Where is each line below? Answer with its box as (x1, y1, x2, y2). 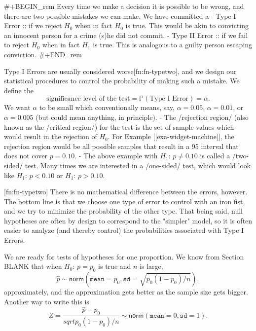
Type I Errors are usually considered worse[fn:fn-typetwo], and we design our (4, 66, 237, 76)
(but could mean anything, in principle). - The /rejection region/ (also (36, 111, 249, 122)
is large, (140, 261, 163, 271)
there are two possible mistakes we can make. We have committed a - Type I (4, 10, 236, 21)
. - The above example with (74, 150, 158, 161)
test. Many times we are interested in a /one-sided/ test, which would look (25, 160, 251, 170)
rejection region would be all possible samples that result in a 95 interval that (4, 141, 239, 151)
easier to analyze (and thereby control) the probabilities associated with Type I (4, 225, 244, 235)
